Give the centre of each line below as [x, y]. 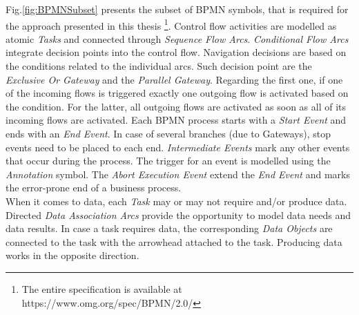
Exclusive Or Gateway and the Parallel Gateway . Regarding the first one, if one [174, 79]
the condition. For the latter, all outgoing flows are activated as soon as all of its [176, 106]
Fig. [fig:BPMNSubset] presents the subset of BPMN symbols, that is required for [177, 9]
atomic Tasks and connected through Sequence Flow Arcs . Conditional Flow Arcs [177, 38]
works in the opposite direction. [72, 255]
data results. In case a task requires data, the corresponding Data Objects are [169, 228]
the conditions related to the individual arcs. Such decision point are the [159, 66]
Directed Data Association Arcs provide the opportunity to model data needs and [178, 214]
